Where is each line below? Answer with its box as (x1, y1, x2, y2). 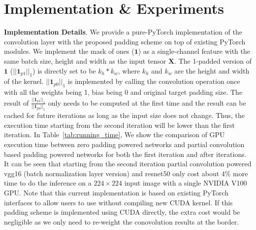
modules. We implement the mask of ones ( (4, 46, 134, 56)
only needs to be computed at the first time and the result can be (48, 97, 246, 108)
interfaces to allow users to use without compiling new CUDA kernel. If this (4, 197, 233, 207)
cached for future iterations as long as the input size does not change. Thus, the (4, 110, 245, 120)
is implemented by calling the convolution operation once (67, 76, 240, 86)
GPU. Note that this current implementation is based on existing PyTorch (4, 187, 228, 197)
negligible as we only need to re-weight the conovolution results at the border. (4, 216, 239, 227)
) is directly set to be (32, 65, 96, 76)
